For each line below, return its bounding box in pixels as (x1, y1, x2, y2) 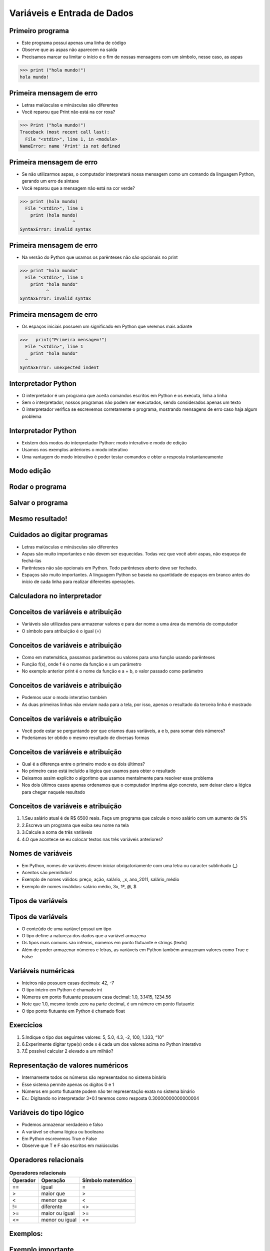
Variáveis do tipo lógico (9, 1108, 84, 1117)
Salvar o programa (9, 498, 68, 507)
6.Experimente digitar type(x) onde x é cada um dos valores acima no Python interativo (21, 1041, 201, 1047)
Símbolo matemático (82, 1176, 132, 1183)
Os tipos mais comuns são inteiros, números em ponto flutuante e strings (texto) (21, 940, 187, 946)
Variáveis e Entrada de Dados (9, 8, 134, 19)
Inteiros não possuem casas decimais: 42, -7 (21, 980, 114, 986)
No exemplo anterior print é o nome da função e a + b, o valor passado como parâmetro (21, 668, 203, 674)
